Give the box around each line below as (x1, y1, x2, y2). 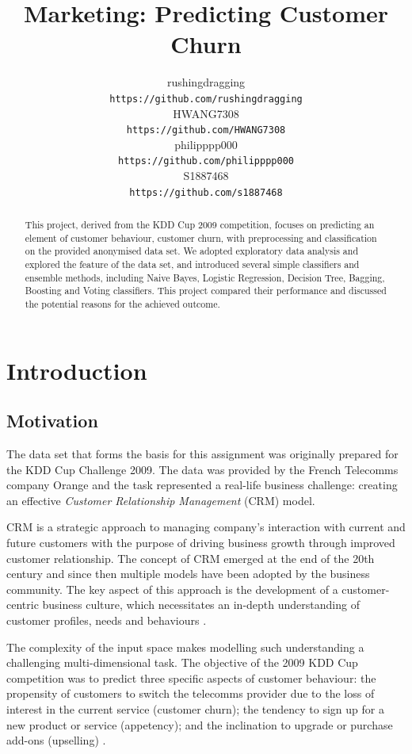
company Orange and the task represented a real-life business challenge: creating (6, 477, 398, 493)
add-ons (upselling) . (6, 732, 106, 748)
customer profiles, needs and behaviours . (6, 612, 207, 629)
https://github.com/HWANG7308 (126, 124, 286, 136)
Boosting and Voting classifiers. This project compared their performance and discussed (25, 284, 387, 297)
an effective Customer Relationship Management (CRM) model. (6, 492, 315, 508)
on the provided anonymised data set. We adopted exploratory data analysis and (25, 244, 358, 258)
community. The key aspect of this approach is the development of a (6, 580, 338, 597)
